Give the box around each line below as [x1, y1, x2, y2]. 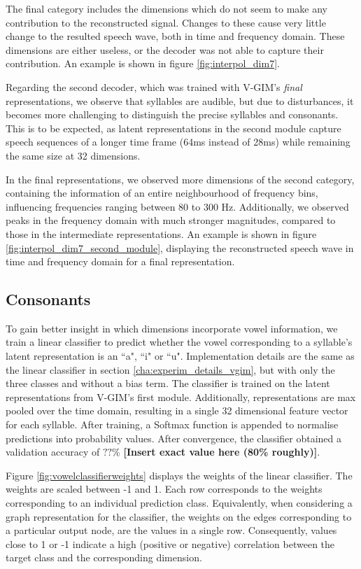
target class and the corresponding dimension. [6, 550, 202, 565]
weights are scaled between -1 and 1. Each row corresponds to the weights [6, 482, 323, 496]
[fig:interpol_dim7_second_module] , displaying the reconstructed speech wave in [6, 240, 354, 255]
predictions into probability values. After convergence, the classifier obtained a [6, 430, 342, 445]
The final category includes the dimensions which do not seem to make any [6, 1, 327, 15]
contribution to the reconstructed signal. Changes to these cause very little [6, 15, 326, 29]
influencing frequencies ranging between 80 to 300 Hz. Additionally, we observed [6, 199, 349, 213]
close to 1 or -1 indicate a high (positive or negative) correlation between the [6, 536, 335, 551]
